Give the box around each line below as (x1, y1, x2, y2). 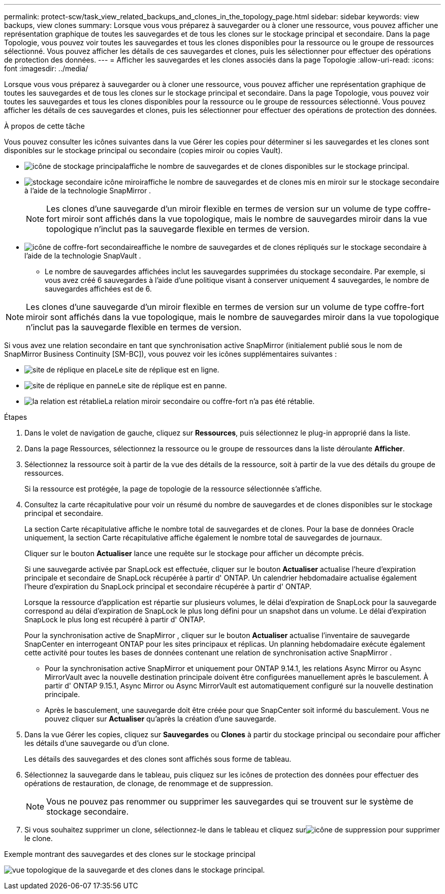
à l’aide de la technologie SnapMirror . (24, 186, 151, 195)
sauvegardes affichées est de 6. (45, 284, 152, 293)
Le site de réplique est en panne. (117, 381, 227, 390)
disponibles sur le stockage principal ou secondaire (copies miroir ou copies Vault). (4, 146, 283, 155)
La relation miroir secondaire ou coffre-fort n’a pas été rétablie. (104, 397, 315, 406)
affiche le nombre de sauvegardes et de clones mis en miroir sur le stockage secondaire (144, 178, 439, 186)
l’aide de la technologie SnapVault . (24, 251, 141, 260)
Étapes (4, 413, 27, 421)
